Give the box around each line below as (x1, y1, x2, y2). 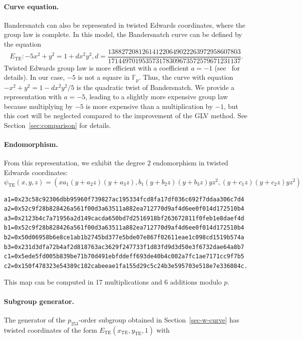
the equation (4, 38, 41, 49)
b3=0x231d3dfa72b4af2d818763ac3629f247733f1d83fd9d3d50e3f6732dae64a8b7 (4, 243, 244, 251)
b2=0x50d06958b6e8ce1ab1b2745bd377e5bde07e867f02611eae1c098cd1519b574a (4, 234, 244, 241)
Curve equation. (4, 1, 59, 11)
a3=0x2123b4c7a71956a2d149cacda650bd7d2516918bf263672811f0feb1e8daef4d (4, 215, 244, 222)
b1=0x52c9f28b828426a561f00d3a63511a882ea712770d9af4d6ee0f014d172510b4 (4, 224, 244, 232)
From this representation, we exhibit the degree (4, 158, 145, 168)
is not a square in (78, 72, 130, 82)
